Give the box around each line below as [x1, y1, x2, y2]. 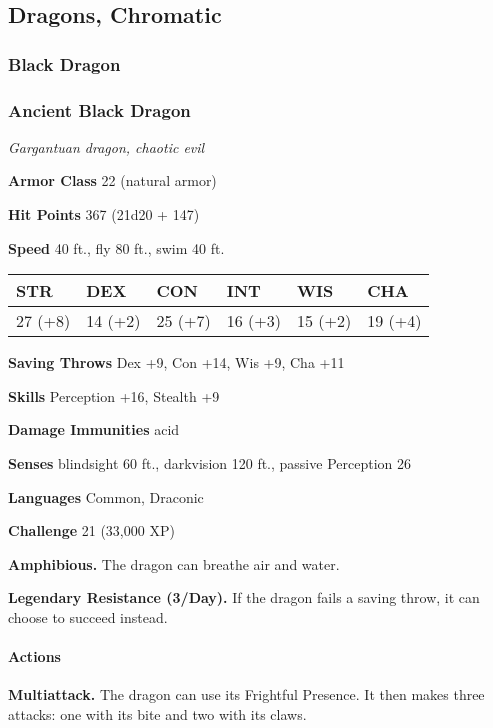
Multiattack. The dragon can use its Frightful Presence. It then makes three [8, 684, 485, 705]
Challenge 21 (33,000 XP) [8, 520, 175, 541]
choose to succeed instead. [8, 606, 168, 627]
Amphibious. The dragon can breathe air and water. [8, 553, 340, 574]
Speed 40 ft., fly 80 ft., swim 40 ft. [8, 237, 225, 258]
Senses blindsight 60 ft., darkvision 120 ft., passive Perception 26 [8, 453, 411, 473]
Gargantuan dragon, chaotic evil [8, 136, 205, 157]
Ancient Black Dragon [8, 97, 191, 122]
